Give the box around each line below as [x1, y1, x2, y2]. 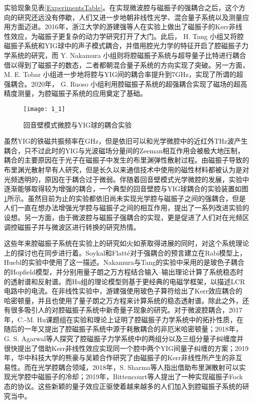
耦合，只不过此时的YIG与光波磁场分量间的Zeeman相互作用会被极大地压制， [4, 145, 244, 155]
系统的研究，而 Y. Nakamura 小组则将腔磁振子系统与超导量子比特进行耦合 [10, 50, 246, 60]
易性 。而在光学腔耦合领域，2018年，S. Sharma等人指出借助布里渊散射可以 [4, 362, 239, 372]
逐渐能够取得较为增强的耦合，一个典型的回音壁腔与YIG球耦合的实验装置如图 [4, 184, 249, 194]
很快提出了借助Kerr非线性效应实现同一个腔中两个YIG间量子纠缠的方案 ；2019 [4, 343, 249, 353]
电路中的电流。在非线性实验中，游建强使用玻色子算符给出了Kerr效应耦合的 [4, 286, 243, 296]
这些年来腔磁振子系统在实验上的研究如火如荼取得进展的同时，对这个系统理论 [4, 238, 249, 248]
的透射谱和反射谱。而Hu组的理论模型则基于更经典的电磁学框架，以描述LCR [4, 276, 245, 286]
